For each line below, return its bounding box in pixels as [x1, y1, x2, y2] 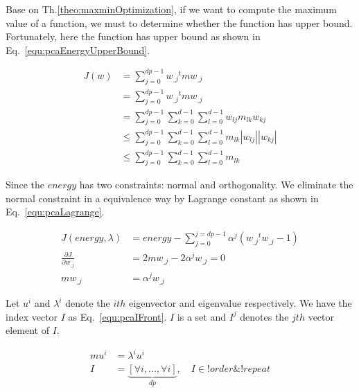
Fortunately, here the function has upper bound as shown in [6, 29, 261, 44]
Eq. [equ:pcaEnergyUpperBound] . [6, 42, 150, 57]
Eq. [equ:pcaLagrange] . [6, 204, 105, 219]
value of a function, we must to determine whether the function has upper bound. [6, 15, 353, 30]
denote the [65, 296, 110, 310]
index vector [6, 309, 58, 323]
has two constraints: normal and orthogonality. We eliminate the [79, 177, 353, 192]
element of [6, 323, 49, 337]
